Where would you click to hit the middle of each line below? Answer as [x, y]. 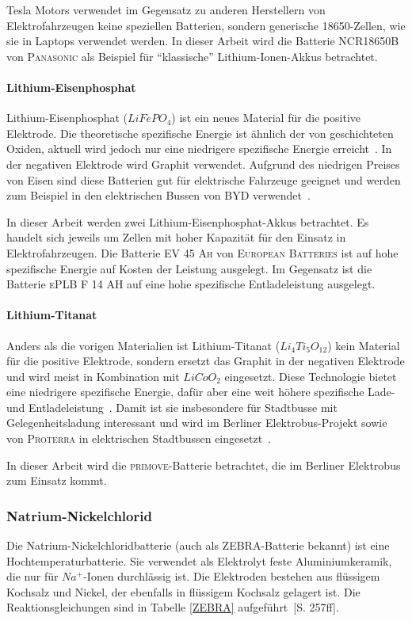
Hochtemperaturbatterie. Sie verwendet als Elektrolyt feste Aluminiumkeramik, [199, 560]
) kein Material [364, 345]
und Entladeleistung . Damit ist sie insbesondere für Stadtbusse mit [172, 407]
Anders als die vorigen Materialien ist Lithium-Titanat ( [143, 345]
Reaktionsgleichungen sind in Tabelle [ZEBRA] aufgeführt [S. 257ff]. [173, 607]
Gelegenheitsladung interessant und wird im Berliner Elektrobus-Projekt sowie [197, 423]
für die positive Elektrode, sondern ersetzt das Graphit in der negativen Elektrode [206, 361]
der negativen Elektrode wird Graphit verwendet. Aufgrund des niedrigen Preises [203, 164]
